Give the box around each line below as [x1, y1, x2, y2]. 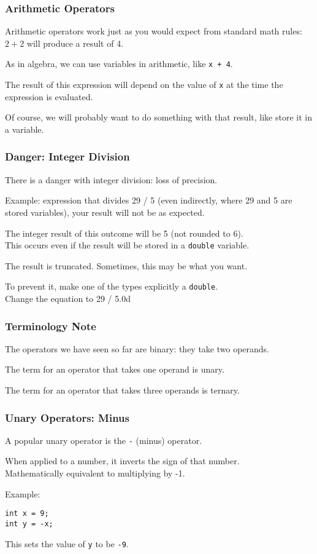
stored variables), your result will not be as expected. [5, 205, 205, 218]
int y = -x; [5, 519, 53, 528]
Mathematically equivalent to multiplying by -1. [5, 467, 185, 480]
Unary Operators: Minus [5, 410, 129, 425]
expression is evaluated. [5, 90, 93, 103]
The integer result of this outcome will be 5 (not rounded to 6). [5, 226, 243, 239]
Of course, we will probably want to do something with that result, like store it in [5, 111, 312, 124]
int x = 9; [5, 509, 49, 518]
